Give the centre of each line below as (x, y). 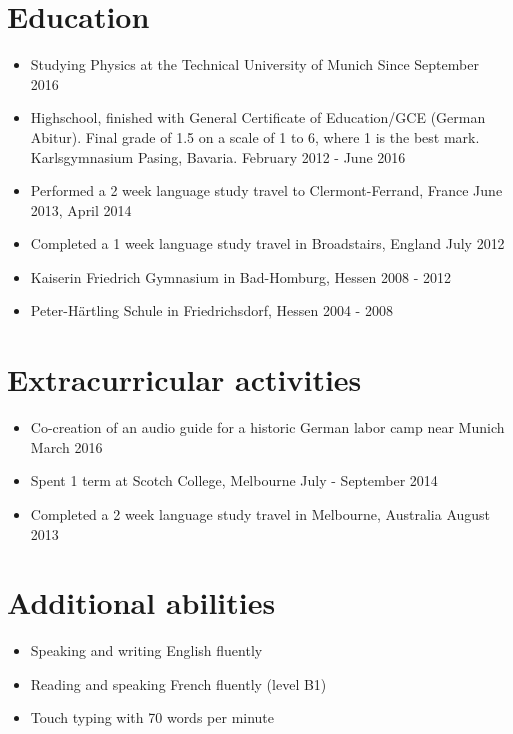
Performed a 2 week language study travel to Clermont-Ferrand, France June (266, 190)
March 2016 (66, 446)
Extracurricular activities (184, 379)
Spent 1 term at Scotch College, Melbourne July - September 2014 (234, 480)
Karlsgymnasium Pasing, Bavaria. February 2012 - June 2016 (218, 156)
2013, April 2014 (81, 209)
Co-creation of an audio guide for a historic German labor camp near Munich (267, 427)
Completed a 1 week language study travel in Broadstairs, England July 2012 (267, 243)
